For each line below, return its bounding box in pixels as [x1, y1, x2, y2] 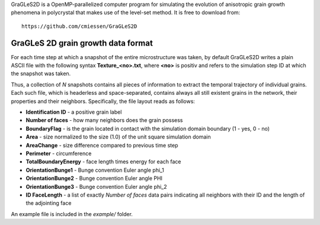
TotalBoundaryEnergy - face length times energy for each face [25, 158, 181, 165]
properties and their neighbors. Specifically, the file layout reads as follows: [11, 98, 196, 105]
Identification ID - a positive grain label [25, 108, 122, 115]
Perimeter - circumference [25, 150, 92, 157]
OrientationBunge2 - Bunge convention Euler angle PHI [25, 175, 163, 182]
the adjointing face [25, 200, 72, 207]
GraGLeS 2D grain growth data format [11, 38, 153, 48]
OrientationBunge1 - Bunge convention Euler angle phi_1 [25, 166, 164, 173]
